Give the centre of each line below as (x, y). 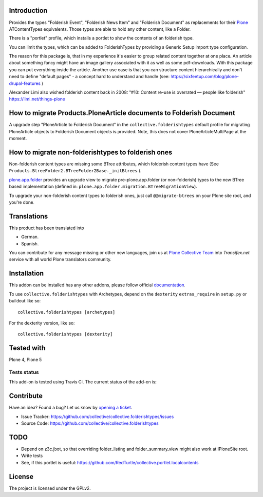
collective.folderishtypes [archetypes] (66, 312)
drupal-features (25, 83)
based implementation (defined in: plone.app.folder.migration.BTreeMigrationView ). (103, 187)
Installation (26, 273)
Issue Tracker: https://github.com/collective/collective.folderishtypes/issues (97, 417)
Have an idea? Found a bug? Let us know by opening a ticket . (71, 408)
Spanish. (30, 243)
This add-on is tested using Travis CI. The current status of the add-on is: (83, 382)
